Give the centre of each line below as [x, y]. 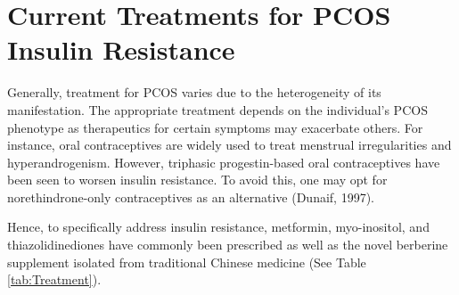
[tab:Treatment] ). [54, 279]
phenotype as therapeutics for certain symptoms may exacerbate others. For [215, 127]
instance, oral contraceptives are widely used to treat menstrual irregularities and [229, 145]
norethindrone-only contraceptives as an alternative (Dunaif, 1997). [191, 197]
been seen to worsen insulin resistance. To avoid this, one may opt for [197, 180]
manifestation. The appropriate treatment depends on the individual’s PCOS [217, 109]
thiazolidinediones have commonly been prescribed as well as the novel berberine [228, 245]
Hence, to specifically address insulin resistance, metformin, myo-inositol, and [218, 227]
